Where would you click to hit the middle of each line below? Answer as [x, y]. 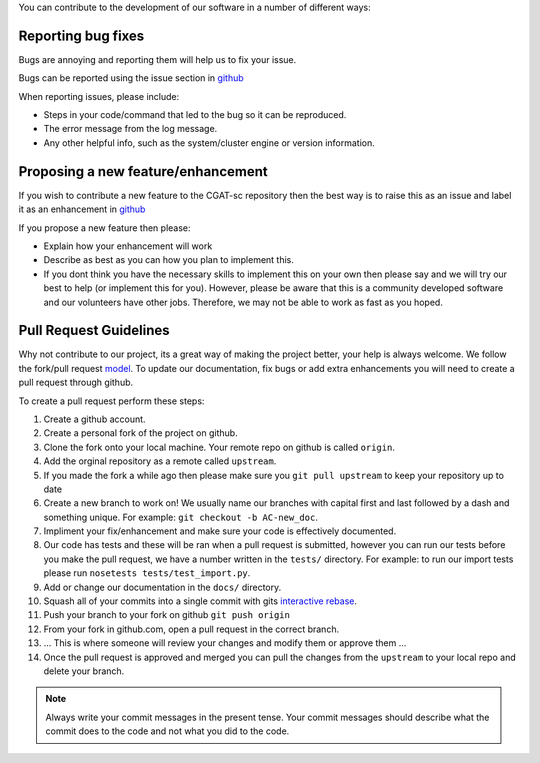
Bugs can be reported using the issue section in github [131, 78]
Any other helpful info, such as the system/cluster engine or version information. [209, 142]
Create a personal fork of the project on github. [141, 433]
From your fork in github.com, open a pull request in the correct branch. [191, 629]
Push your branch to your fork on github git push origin [166, 615]
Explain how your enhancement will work [128, 246]
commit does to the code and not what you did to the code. [167, 731]
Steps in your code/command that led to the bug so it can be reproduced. [195, 115]
